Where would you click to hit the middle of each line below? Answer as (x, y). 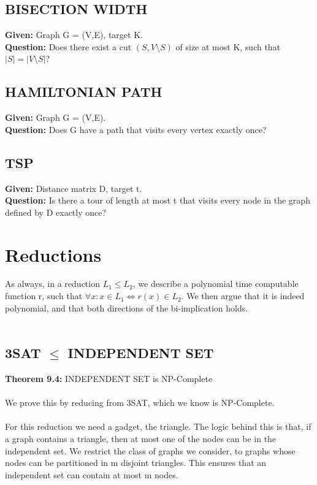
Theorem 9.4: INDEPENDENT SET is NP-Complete (109, 379)
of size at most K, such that (228, 46)
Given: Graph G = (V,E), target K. (74, 35)
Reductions (53, 254)
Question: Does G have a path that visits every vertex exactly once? (136, 129)
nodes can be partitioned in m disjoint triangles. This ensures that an (136, 463)
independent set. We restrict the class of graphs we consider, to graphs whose (150, 450)
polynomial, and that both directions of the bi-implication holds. (127, 307)
